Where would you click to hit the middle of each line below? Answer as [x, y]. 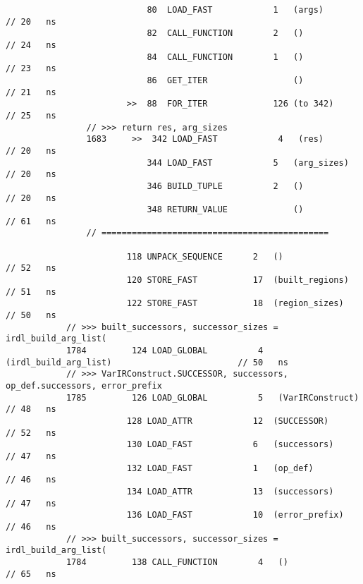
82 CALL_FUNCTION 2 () [225, 34]
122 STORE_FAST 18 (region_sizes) [235, 304]
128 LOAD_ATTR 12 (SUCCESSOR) [228, 421]
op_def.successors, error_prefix [84, 386]
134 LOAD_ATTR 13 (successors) [230, 491]
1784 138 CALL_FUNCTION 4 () [177, 562]
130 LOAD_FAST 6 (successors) [230, 445]
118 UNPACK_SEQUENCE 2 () [205, 256]
